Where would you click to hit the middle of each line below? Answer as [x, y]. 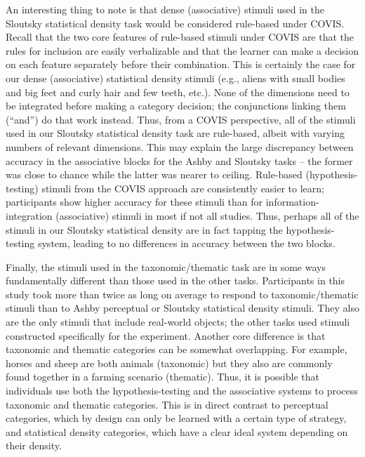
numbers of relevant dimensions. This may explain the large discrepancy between [180, 146]
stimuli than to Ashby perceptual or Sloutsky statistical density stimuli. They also [182, 308]
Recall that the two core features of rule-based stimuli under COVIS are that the [180, 37]
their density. [34, 445]
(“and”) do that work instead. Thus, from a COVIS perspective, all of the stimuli [181, 119]
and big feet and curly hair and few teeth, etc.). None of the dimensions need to [178, 92]
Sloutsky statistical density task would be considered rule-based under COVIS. [175, 23]
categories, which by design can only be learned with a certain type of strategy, [176, 418]
